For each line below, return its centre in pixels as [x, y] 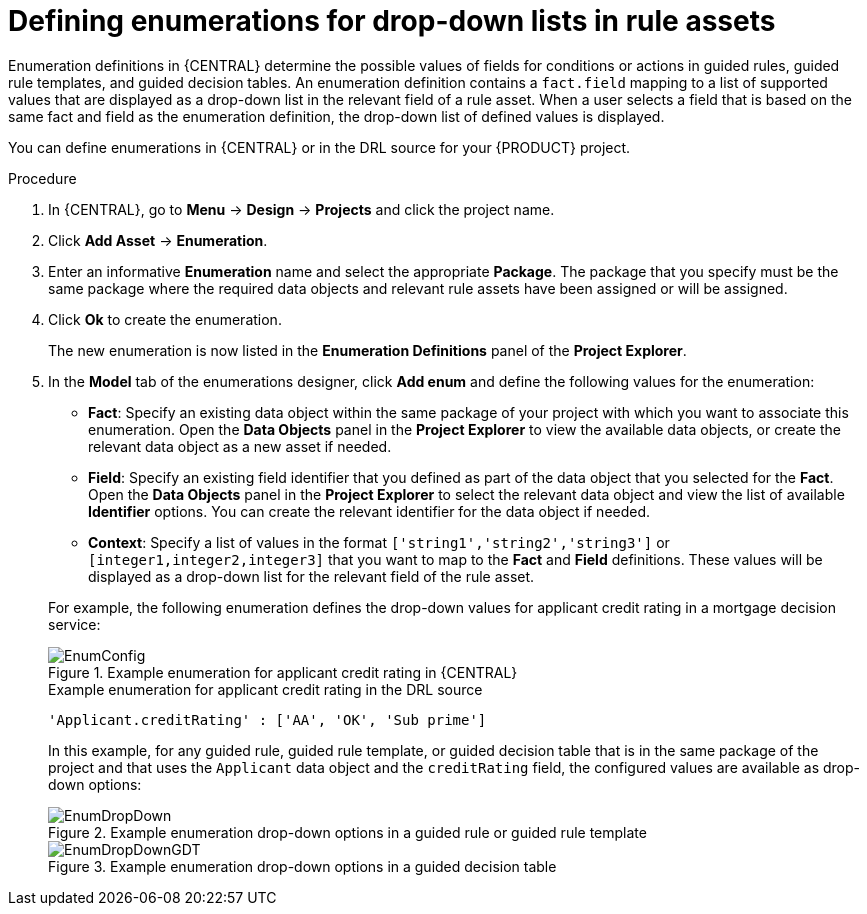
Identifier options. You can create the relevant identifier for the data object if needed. [369, 511]
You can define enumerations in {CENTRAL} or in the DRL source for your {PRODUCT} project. [319, 147]
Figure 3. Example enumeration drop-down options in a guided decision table [302, 866]
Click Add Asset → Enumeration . [158, 240]
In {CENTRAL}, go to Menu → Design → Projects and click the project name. [301, 209]
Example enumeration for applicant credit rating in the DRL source [265, 689]
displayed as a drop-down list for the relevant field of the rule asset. [311, 576]
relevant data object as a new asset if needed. [240, 446]
